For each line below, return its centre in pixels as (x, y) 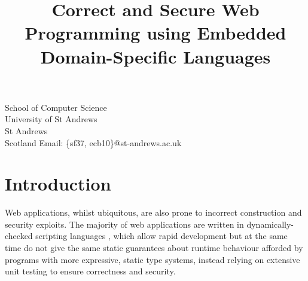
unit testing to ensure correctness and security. (90, 271)
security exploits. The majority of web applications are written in (124, 224)
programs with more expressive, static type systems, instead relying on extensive (153, 259)
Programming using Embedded (155, 33)
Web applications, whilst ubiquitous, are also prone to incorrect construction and (153, 212)
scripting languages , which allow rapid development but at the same (161, 236)
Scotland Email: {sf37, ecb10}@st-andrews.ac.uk (93, 142)
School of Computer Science (56, 107)
